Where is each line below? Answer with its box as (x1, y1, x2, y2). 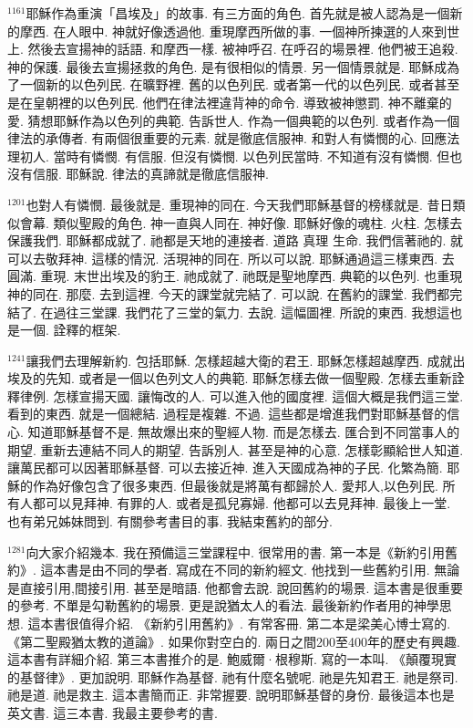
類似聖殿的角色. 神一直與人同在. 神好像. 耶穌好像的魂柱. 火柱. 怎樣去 (53, 213, 463, 232)
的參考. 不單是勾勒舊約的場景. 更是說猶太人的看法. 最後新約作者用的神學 (7, 596, 439, 615)
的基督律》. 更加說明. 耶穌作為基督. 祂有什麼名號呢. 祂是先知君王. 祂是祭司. (7, 667, 458, 686)
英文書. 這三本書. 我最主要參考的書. (7, 702, 218, 722)
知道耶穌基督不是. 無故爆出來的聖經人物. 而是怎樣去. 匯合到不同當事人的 (27, 422, 460, 442)
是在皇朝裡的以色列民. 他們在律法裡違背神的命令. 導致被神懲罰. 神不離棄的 (7, 92, 452, 111)
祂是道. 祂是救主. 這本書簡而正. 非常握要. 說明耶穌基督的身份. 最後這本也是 (7, 685, 455, 704)
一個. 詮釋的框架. (19, 320, 121, 339)
